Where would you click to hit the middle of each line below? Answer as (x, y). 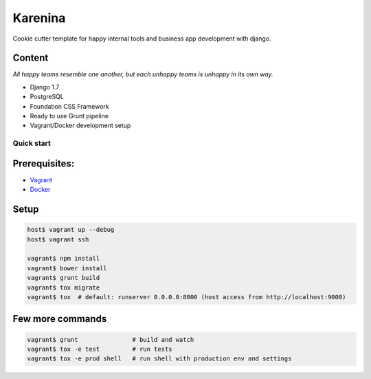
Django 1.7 (45, 87)
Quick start (32, 143)
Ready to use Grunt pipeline (69, 116)
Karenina (39, 18)
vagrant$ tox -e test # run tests (100, 349)
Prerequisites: (44, 163)
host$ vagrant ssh (58, 239)
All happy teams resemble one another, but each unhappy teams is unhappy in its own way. (143, 74)
